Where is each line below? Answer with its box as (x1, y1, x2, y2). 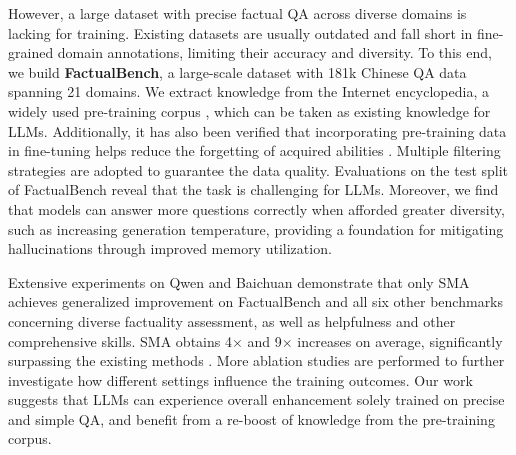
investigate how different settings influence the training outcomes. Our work (8, 369, 473, 390)
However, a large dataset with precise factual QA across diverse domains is (8, 3, 467, 23)
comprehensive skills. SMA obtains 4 (8, 330, 232, 351)
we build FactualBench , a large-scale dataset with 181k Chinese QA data (8, 61, 467, 82)
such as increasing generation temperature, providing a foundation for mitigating (8, 218, 504, 239)
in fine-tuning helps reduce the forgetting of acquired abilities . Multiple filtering (8, 140, 501, 161)
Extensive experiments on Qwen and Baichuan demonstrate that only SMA (8, 271, 470, 292)
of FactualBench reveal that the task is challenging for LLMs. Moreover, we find (8, 179, 499, 200)
